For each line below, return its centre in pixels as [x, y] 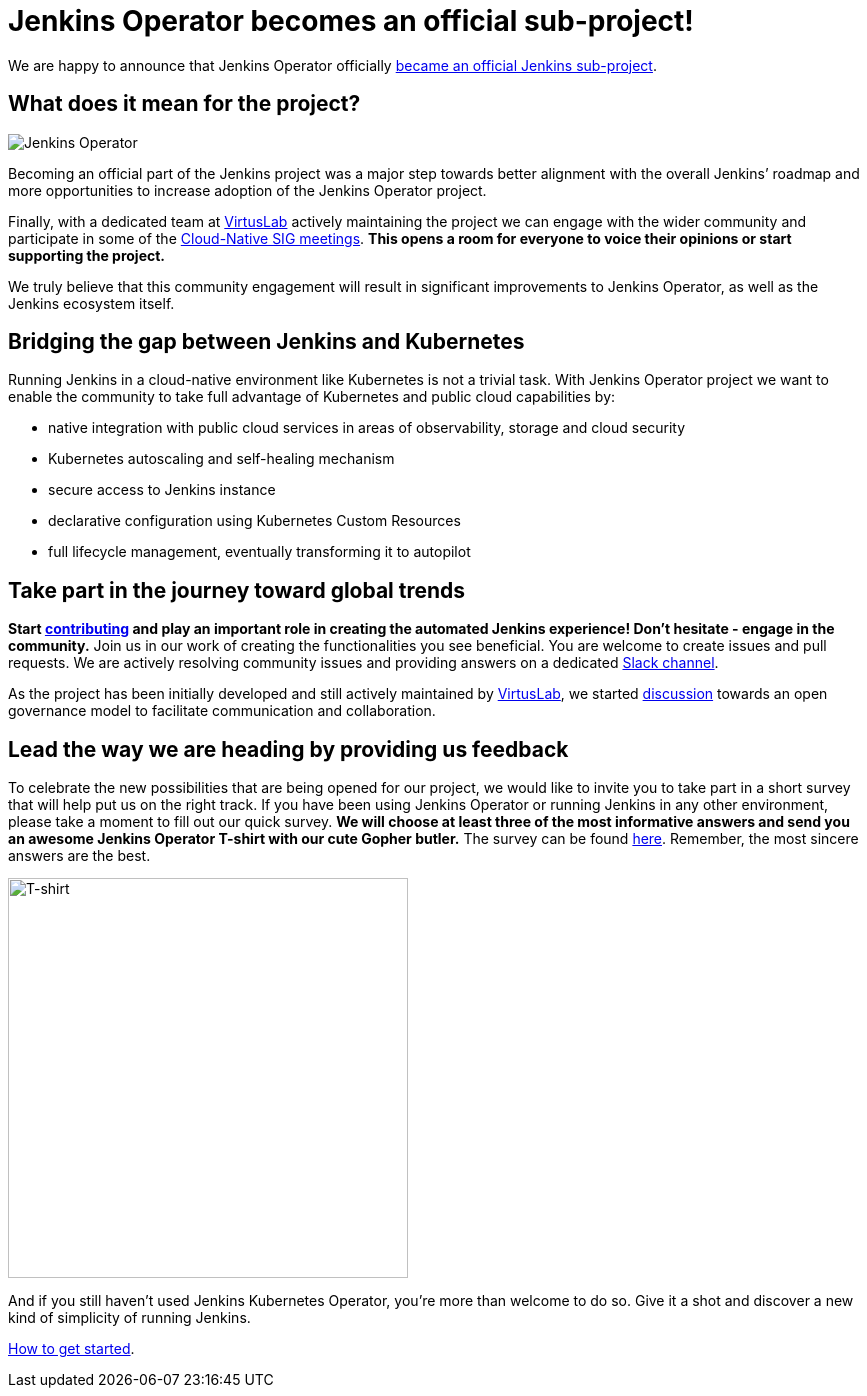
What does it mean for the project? [184, 104]
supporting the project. [87, 255]
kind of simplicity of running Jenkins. [129, 1318]
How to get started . [71, 1349]
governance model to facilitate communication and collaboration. [222, 711]
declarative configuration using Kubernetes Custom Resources [254, 521]
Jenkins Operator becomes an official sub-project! [351, 21]
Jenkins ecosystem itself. [91, 303]
